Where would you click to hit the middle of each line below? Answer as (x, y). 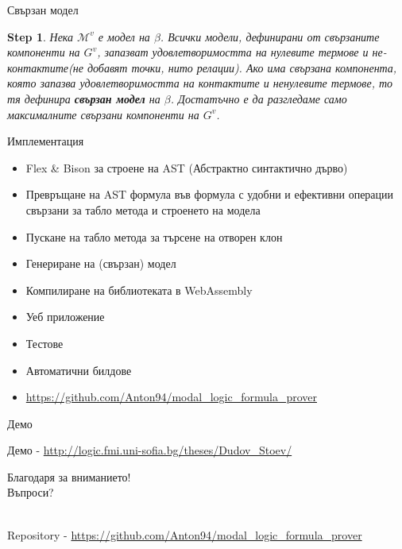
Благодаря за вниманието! (69, 476)
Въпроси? (31, 492)
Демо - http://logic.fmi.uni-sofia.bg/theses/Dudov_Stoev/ (150, 450)
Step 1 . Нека (41, 36)
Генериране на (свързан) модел (101, 263)
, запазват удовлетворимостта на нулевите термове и (233, 52)
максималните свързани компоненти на (103, 114)
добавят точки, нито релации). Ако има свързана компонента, (242, 67)
